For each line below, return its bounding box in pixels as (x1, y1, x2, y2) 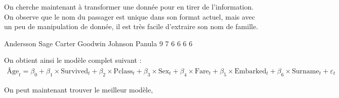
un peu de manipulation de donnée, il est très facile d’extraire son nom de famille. (4, 21, 259, 32)
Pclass (113, 67, 133, 75)
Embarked (234, 67, 267, 75)
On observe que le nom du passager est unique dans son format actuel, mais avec (4, 11, 256, 22)
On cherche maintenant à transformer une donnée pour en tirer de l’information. (4, 2, 254, 12)
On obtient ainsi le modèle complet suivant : (4, 55, 142, 65)
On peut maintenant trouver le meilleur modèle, (4, 84, 153, 94)
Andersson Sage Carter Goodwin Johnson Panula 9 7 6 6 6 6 (4, 38, 193, 48)
